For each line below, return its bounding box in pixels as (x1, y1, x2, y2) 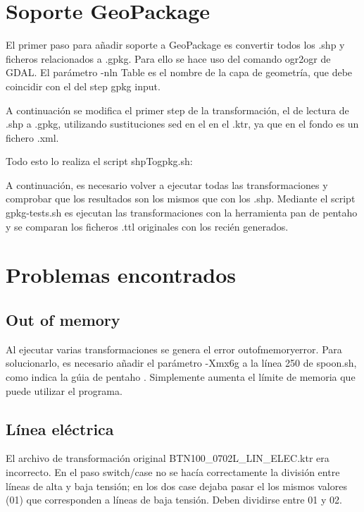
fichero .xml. (6, 130, 59, 145)
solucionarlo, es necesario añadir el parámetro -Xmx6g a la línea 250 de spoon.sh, (6, 355, 357, 370)
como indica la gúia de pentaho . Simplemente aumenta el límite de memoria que (6, 370, 356, 384)
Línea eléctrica (6, 417, 114, 439)
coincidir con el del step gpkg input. (6, 78, 161, 93)
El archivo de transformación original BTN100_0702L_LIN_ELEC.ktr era (6, 451, 330, 465)
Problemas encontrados (6, 260, 237, 289)
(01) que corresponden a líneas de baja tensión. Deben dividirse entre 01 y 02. (6, 492, 342, 507)
